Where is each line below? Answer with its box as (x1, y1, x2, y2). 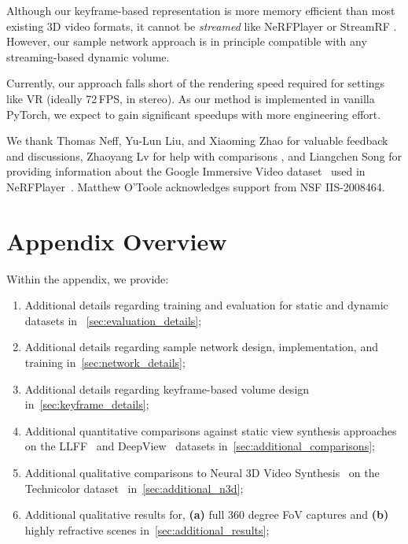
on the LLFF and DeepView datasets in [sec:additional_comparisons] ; (24, 438, 375, 454)
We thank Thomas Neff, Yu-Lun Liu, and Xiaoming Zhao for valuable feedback (6, 132, 388, 149)
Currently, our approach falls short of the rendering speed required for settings (6, 75, 385, 91)
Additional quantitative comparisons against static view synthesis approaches (24, 422, 397, 439)
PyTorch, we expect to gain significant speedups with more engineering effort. (6, 105, 381, 122)
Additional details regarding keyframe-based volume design (24, 380, 310, 397)
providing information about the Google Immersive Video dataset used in (6, 163, 366, 179)
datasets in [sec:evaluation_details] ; (24, 312, 202, 328)
